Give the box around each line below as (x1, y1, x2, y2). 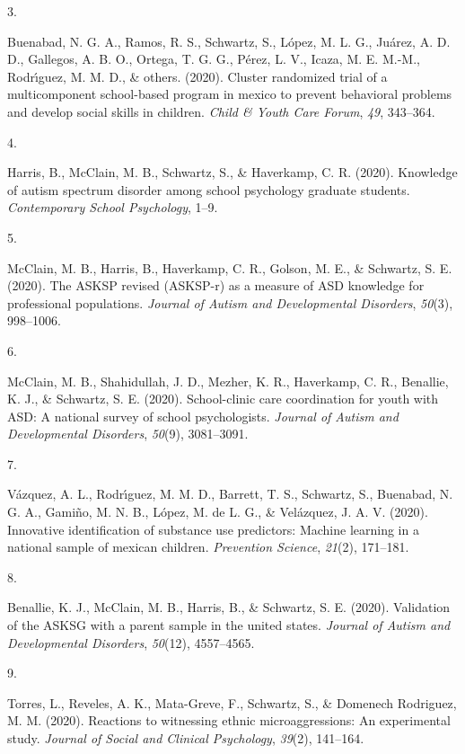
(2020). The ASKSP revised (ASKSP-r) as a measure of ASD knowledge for (7, 276, 425, 295)
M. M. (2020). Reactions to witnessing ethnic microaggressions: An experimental (7, 711, 451, 730)
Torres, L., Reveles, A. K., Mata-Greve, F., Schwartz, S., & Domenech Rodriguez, (7, 693, 457, 712)
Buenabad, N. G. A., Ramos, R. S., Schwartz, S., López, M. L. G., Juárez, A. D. (7, 31, 451, 50)
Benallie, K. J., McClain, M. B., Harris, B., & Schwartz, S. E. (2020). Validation (7, 598, 451, 617)
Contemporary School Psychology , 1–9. (7, 198, 218, 217)
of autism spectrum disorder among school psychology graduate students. (7, 180, 410, 199)
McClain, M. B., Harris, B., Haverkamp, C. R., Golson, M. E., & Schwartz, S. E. (7, 258, 452, 277)
